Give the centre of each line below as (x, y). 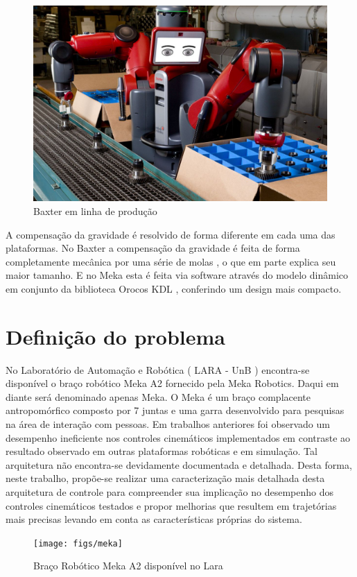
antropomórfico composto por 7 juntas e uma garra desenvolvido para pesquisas (175, 410)
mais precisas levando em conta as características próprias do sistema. (154, 519)
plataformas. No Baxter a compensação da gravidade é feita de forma (153, 248)
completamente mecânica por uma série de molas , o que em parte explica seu (171, 261)
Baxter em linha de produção (95, 210)
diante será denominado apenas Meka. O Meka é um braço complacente (158, 396)
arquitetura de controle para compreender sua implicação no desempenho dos (169, 492)
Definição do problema (115, 336)
